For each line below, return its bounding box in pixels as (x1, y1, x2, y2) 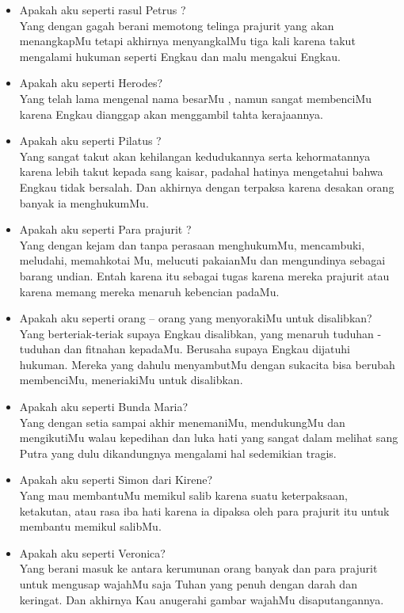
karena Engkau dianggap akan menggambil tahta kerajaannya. (19, 105, 323, 122)
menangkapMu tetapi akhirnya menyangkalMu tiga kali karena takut (19, 32, 356, 49)
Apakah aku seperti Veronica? (19, 544, 166, 561)
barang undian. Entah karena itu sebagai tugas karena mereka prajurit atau (19, 267, 390, 284)
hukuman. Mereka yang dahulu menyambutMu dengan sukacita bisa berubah (19, 356, 395, 372)
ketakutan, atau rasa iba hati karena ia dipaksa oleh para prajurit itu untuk (19, 502, 390, 519)
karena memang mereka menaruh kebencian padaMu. (19, 283, 280, 299)
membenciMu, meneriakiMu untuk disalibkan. (19, 371, 243, 388)
